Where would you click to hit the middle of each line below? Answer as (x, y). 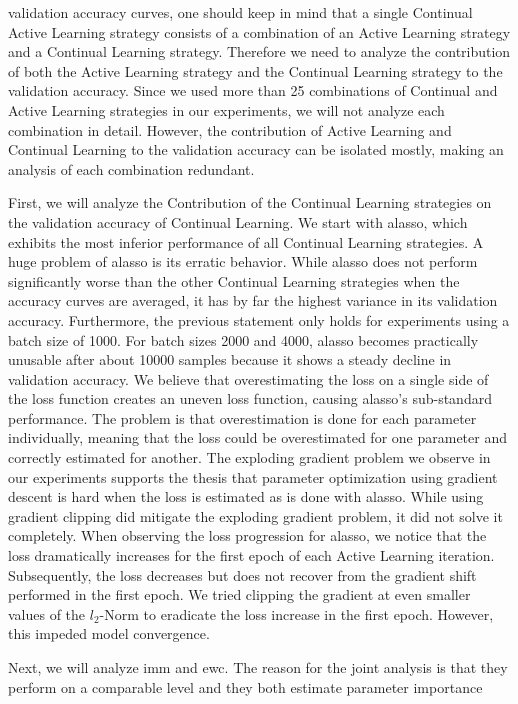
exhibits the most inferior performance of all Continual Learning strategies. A (246, 241)
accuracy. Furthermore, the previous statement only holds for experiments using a (259, 319)
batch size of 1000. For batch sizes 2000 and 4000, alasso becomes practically (243, 339)
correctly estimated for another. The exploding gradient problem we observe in (249, 457)
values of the (47, 613)
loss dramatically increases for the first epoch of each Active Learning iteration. (251, 555)
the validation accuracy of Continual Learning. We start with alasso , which (238, 221)
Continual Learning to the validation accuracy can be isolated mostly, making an (256, 149)
